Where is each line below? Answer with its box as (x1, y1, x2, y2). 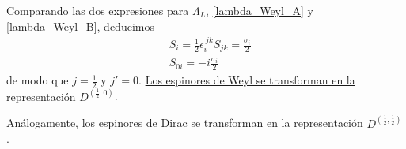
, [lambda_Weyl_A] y (206, 2, 313, 18)
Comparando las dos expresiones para (6, 2, 189, 18)
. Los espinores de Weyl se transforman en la (138, 72, 355, 88)
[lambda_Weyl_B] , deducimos (6, 17, 154, 34)
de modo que (6, 72, 69, 88)
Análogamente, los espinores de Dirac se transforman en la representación (6, 114, 363, 131)
